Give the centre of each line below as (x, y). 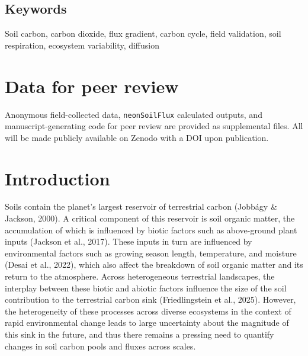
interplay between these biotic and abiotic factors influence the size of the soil (146, 288)
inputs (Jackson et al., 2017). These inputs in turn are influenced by (129, 241)
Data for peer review (92, 86)
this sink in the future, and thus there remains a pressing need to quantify (139, 334)
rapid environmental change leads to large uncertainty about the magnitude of (147, 323)
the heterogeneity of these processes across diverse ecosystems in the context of (148, 311)
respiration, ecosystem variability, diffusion (82, 45)
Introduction (57, 178)
